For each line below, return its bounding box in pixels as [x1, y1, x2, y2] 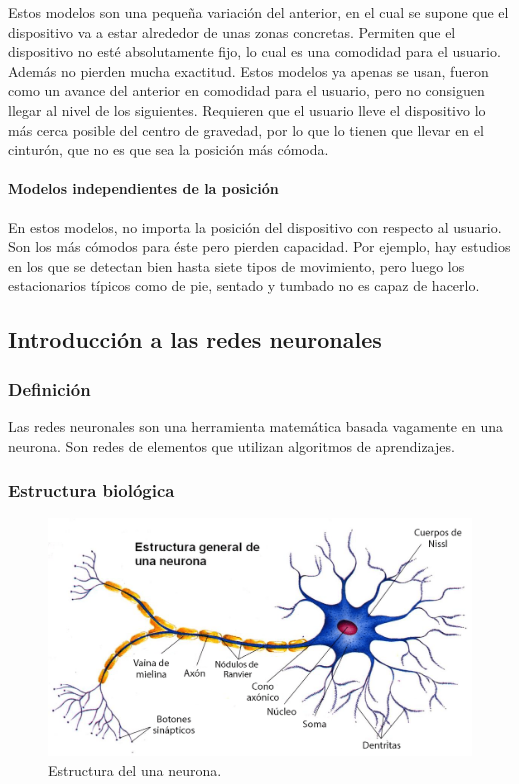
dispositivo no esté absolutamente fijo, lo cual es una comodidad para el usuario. [8, 41, 501, 62]
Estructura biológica [8, 478, 175, 503]
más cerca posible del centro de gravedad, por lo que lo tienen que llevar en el [8, 119, 484, 140]
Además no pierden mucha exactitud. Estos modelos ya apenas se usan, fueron [8, 60, 489, 81]
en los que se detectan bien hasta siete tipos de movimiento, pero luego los [8, 255, 465, 276]
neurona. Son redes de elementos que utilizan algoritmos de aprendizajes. [8, 435, 455, 456]
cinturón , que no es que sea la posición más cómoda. [8, 139, 329, 160]
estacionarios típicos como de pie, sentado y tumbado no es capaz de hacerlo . [8, 275, 480, 296]
